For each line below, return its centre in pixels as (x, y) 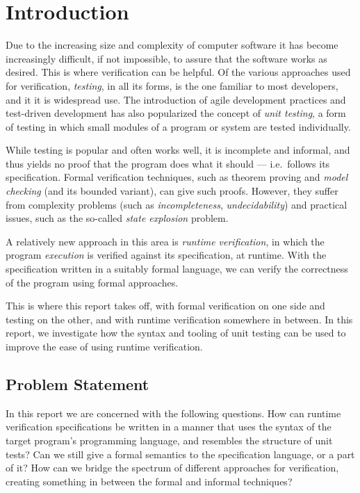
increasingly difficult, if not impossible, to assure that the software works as (166, 58)
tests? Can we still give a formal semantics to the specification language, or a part (180, 454)
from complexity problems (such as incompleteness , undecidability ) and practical (177, 204)
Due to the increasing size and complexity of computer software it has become (172, 45)
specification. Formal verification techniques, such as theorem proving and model (177, 177)
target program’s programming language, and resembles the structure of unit (169, 440)
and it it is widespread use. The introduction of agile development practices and (176, 99)
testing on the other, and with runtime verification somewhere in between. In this (179, 319)
